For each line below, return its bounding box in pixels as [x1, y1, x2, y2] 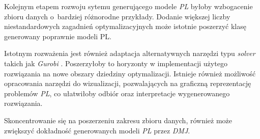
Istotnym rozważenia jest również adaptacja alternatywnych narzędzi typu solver [4, 48, 255, 59]
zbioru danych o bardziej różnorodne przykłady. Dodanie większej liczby [4, 11, 230, 21]
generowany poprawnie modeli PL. [4, 31, 111, 41]
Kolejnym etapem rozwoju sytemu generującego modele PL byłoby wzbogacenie [4, 1, 253, 11]
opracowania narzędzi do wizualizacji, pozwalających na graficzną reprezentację [4, 78, 251, 89]
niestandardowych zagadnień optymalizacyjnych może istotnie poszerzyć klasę [4, 21, 246, 32]
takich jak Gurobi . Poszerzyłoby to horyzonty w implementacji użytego [4, 58, 227, 68]
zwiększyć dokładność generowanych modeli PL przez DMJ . [4, 125, 190, 135]
